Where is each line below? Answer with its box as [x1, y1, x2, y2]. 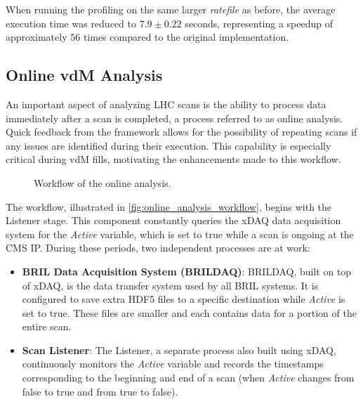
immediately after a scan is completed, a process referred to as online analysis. [6, 110, 343, 125]
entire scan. [22, 319, 72, 334]
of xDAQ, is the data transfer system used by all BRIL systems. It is [22, 278, 319, 292]
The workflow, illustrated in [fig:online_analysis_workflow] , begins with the [6, 199, 332, 214]
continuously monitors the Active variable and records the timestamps [22, 356, 324, 371]
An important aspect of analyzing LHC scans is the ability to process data [6, 96, 326, 111]
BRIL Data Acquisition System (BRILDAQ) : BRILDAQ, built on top [22, 263, 352, 278]
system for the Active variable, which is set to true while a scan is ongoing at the [6, 226, 354, 241]
